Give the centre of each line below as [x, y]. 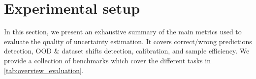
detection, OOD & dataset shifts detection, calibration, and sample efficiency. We [127, 51]
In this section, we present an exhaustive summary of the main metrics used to [123, 32]
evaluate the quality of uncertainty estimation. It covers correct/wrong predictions [128, 41]
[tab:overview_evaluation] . [44, 70]
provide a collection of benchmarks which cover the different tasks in [107, 60]
